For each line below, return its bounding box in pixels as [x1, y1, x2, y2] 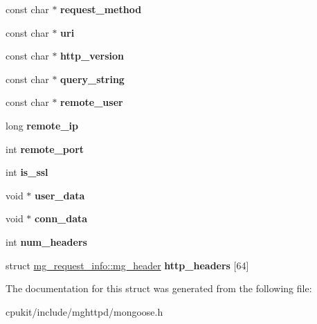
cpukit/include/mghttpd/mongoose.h [6, 304, 163, 318]
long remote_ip [6, 118, 79, 132]
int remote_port [6, 141, 84, 156]
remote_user [60, 95, 123, 109]
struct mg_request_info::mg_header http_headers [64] [6, 258, 249, 272]
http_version [60, 48, 125, 63]
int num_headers [6, 234, 87, 249]
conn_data [35, 211, 88, 226]
